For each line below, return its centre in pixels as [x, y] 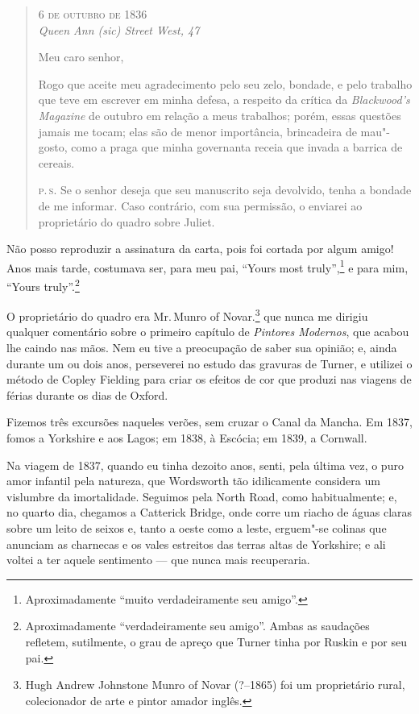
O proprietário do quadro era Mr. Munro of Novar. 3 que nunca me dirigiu [187, 315]
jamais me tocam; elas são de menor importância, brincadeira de [197, 131]
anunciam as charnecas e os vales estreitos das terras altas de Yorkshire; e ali [196, 544]
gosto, [53, 147]
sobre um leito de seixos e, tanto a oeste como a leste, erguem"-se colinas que [197, 528]
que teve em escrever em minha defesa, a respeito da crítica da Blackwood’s [224, 100]
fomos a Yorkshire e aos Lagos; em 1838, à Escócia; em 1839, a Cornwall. [187, 438]
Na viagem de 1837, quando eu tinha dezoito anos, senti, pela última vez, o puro [205, 465]
